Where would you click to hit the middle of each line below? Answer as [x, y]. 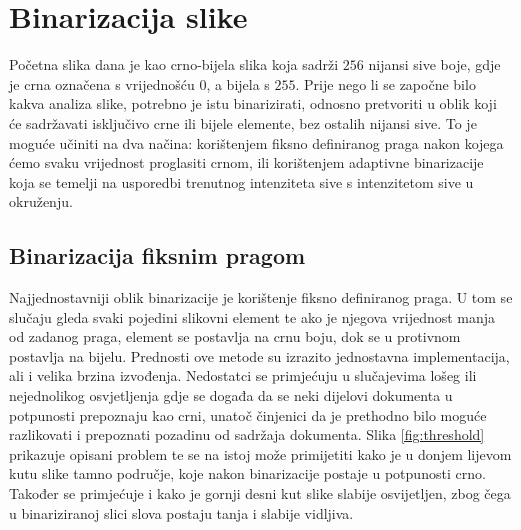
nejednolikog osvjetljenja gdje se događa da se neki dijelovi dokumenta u [231, 395]
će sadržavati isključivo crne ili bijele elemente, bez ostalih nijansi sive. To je [243, 122]
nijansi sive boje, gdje [434, 64]
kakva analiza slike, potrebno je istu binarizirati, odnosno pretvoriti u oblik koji [253, 103]
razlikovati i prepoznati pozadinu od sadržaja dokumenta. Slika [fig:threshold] [247, 434]
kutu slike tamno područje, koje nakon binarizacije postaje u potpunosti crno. [247, 473]
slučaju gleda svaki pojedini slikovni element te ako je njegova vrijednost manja [252, 316]
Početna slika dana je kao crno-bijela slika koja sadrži [174, 64]
